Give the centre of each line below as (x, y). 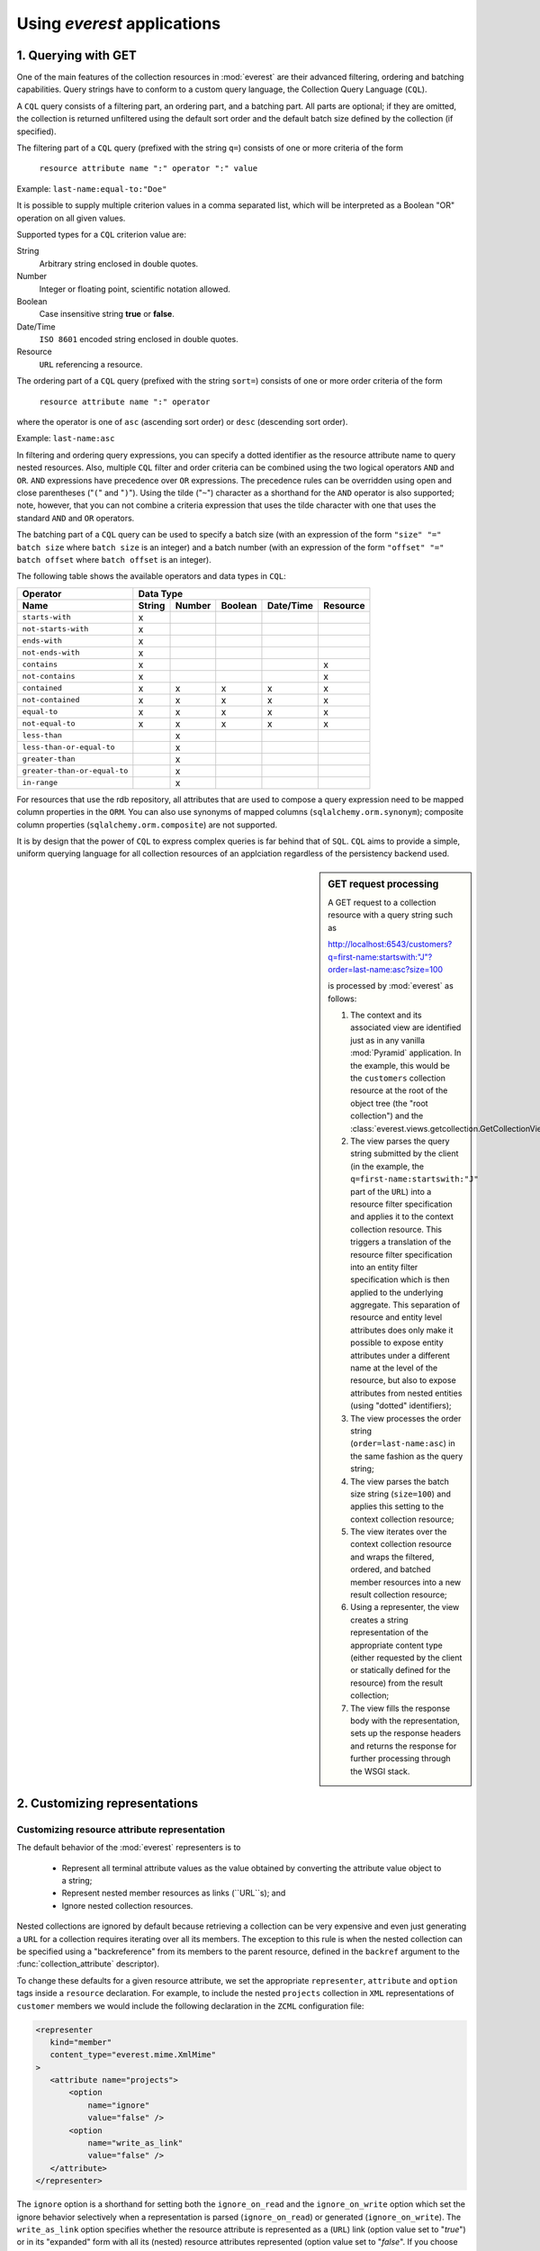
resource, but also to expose (403, 1380)
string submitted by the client (405, 1153)
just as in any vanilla (388, 1040)
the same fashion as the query (407, 1456)
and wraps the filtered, (392, 1557)
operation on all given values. (71, 218)
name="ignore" (119, 2105)
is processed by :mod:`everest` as (391, 986)
